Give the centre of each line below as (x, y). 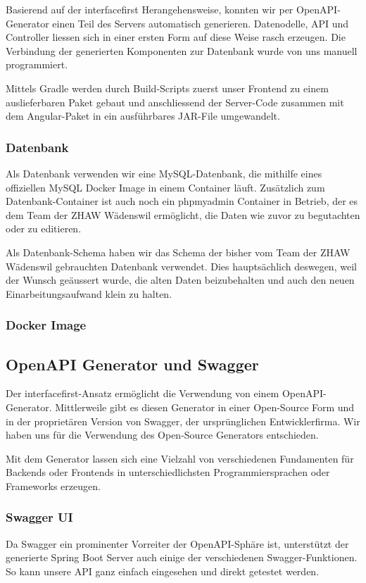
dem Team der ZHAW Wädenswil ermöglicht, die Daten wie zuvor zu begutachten (183, 214)
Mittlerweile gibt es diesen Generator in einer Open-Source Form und (205, 407)
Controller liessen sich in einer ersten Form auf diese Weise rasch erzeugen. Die (176, 37)
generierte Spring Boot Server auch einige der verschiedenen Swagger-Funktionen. (182, 557)
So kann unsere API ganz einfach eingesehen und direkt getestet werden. (163, 571)
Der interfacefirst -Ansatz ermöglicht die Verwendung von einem (143, 393)
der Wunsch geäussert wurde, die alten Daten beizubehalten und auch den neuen (180, 280)
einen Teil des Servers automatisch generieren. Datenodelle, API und (201, 23)
